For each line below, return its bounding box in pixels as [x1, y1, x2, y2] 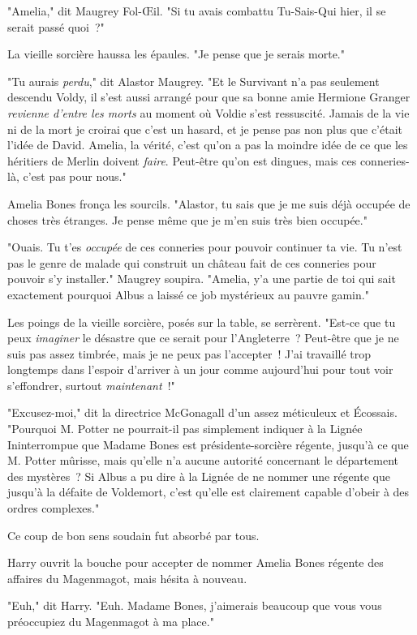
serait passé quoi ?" [7, 18, 105, 35]
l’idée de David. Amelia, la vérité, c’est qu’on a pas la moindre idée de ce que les [7, 136, 408, 153]
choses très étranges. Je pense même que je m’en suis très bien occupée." [7, 211, 368, 228]
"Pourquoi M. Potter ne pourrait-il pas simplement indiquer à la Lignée [7, 420, 363, 437]
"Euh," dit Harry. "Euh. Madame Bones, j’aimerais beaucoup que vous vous [7, 597, 382, 614]
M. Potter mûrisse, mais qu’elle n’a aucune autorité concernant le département [7, 452, 399, 469]
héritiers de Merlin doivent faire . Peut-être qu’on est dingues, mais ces [7, 152, 357, 169]
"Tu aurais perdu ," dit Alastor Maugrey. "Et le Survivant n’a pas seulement [7, 72, 380, 89]
